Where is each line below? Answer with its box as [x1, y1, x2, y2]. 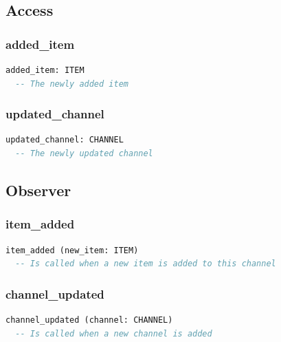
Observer [5, 179, 71, 200]
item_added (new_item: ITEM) [5, 245, 139, 255]
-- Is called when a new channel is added [15, 328, 212, 339]
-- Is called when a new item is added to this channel [15, 259, 276, 269]
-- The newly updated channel [15, 149, 153, 158]
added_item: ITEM [5, 65, 85, 75]
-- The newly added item [15, 78, 128, 89]
